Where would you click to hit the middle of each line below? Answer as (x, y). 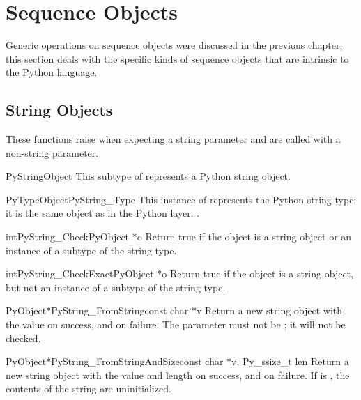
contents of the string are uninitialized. (89, 389)
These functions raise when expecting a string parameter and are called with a (173, 139)
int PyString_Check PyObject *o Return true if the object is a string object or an (179, 237)
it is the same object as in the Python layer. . (103, 213)
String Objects (59, 110)
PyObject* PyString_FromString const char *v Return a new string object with (174, 310)
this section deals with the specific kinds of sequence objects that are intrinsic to (177, 58)
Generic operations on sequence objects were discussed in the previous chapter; (174, 45)
